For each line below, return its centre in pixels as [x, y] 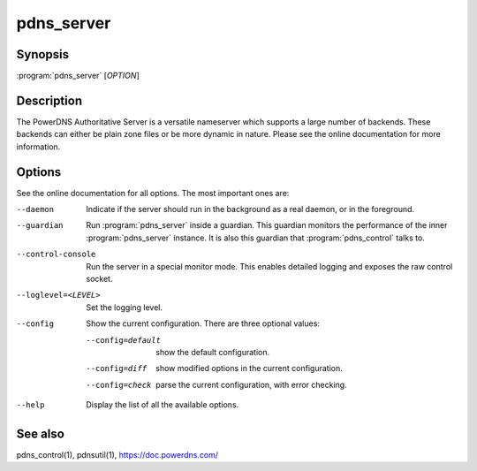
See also [41, 433]
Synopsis [43, 54]
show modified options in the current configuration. [250, 368]
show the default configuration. [213, 352]
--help [30, 405]
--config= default [123, 340]
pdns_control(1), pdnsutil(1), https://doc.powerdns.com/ [117, 455]
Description [49, 100]
